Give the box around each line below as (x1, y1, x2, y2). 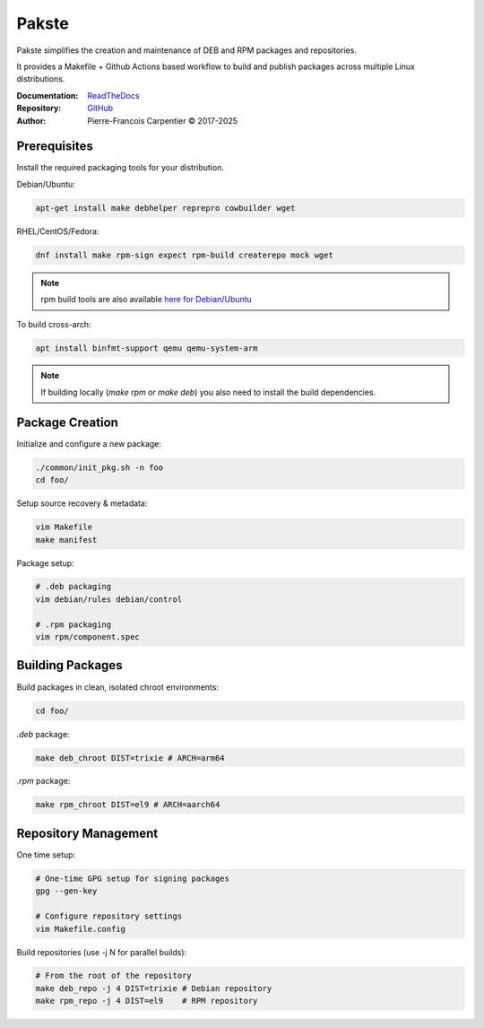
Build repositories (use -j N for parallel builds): (16, 946, 187, 957)
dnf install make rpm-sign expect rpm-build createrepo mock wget (35, 249, 333, 260)
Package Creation (16, 414, 118, 430)
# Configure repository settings (35, 911, 183, 921)
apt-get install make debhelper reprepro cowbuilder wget (35, 203, 296, 213)
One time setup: (16, 849, 76, 860)
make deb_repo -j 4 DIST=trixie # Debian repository (35, 983, 272, 993)
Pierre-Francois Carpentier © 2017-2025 (87, 115, 238, 126)
